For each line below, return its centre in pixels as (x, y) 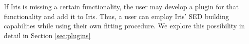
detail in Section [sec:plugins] (47, 35)
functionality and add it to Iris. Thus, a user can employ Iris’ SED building (116, 16)
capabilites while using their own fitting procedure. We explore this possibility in (124, 26)
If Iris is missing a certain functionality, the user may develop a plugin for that (122, 6)
